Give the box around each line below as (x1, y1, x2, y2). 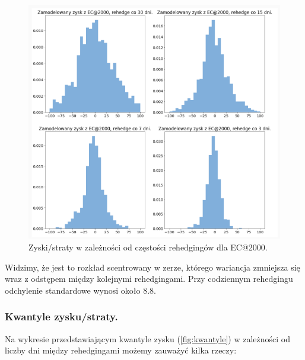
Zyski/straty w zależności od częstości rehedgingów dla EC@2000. (28, 241, 268, 253)
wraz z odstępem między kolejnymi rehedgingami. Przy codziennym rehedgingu (5, 272, 293, 285)
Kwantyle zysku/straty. (5, 309, 118, 324)
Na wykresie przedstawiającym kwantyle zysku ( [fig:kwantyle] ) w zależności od (5, 332, 291, 345)
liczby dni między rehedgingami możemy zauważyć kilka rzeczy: (5, 344, 237, 356)
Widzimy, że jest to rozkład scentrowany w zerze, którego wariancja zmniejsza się (5, 261, 300, 273)
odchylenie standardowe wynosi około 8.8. (5, 284, 156, 296)
